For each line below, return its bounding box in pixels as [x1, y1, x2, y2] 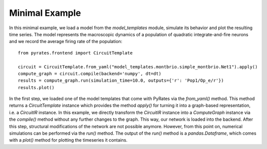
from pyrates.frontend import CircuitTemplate [18, 50, 133, 55]
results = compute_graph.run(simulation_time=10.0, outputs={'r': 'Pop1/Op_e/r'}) [18, 78, 224, 84]
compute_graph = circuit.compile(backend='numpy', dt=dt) [18, 71, 162, 76]
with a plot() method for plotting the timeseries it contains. [9, 137, 128, 143]
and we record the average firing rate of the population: [9, 39, 123, 45]
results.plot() [18, 85, 55, 90]
